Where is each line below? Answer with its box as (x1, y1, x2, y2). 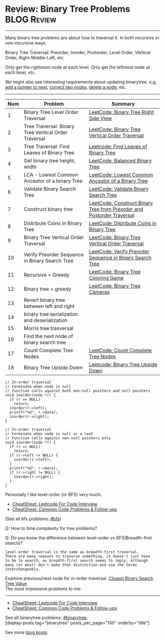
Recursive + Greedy (24, 271, 70, 278)
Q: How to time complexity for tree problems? (5, 525, 97, 531)
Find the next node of (24, 333, 73, 339)
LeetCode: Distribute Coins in (88, 220, 157, 226)
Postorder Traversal (88, 212, 135, 219)
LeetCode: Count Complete (88, 347, 152, 354)
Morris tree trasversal (24, 325, 74, 332)
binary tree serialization (24, 310, 78, 317)
